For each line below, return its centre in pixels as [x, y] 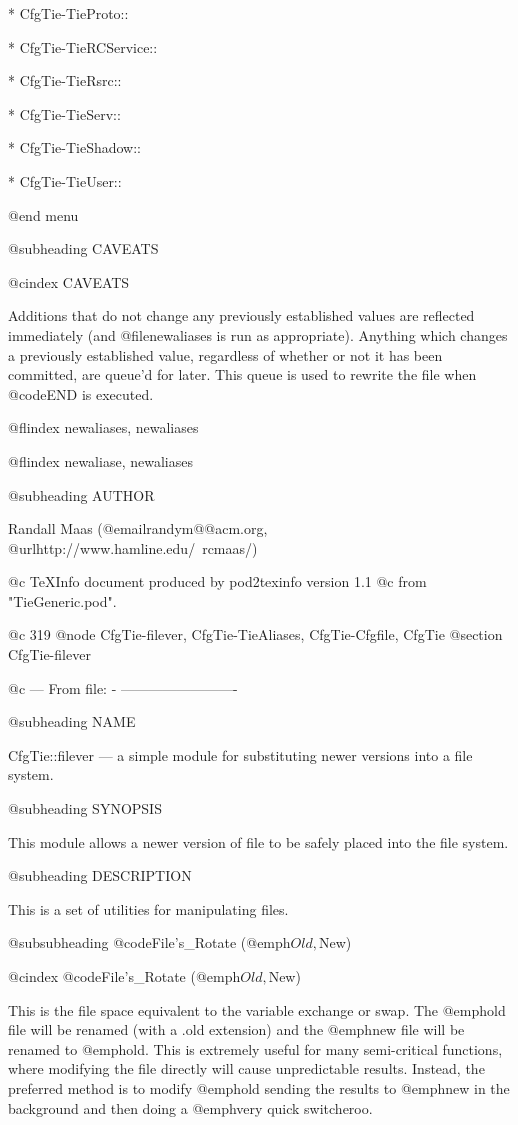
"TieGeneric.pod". [62, 600]
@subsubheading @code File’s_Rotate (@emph [149, 942]
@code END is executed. [81, 393]
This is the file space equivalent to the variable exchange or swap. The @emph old [257, 1009]
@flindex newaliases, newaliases [103, 427]
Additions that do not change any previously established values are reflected [241, 315]
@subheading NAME [72, 721]
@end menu [43, 214]
